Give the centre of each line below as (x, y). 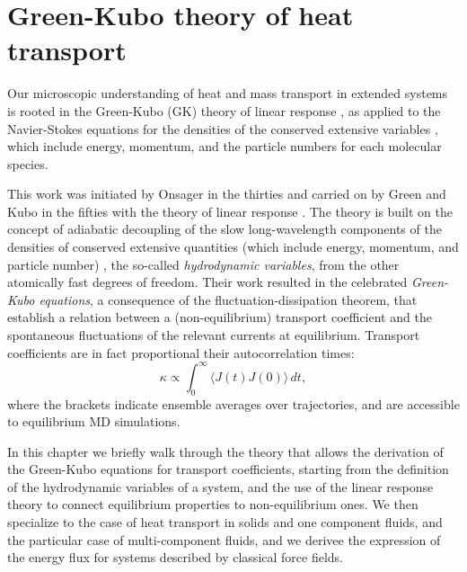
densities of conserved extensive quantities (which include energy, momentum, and (233, 247)
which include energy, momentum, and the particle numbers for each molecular (225, 146)
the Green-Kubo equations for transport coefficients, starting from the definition (228, 469)
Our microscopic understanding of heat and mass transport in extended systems (228, 93)
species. (28, 163)
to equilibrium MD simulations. (94, 421)
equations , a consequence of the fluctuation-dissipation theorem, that (228, 299)
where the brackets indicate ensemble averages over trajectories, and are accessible (233, 403)
